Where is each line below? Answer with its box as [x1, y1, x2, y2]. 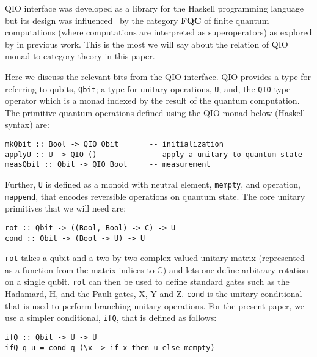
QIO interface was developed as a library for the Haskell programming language [5, 2, 304, 14]
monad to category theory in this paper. [5, 50, 155, 62]
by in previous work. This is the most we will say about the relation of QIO [5, 37, 288, 50]
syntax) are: [5, 118, 49, 131]
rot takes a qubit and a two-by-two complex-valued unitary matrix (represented [5, 251, 305, 264]
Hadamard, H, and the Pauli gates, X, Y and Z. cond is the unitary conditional [5, 287, 302, 300]
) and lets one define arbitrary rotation [162, 263, 308, 276]
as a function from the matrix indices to [5, 263, 155, 276]
